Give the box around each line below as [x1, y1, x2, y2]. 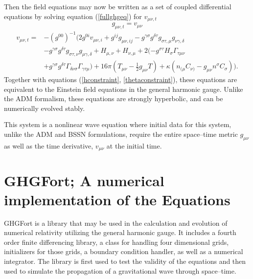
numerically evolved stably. [4, 103, 85, 113]
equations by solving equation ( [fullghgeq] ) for [4, 11, 142, 21]
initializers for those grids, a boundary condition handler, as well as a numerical [4, 246, 243, 257]
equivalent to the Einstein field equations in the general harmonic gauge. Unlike [4, 84, 243, 94]
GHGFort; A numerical [4, 170, 164, 190]
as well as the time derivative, [4, 140, 93, 150]
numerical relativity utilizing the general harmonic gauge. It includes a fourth [4, 227, 236, 237]
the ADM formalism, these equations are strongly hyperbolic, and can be [4, 93, 223, 104]
